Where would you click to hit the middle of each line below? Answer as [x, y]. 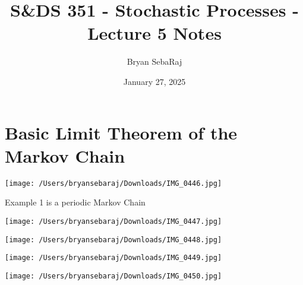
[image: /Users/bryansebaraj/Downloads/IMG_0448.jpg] [113, 240]
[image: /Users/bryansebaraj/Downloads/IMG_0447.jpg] [113, 221]
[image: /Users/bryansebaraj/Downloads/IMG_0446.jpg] [113, 183]
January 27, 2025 [154, 81]
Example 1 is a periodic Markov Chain [75, 202]
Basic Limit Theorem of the [121, 132]
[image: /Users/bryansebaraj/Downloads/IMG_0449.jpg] [113, 258]
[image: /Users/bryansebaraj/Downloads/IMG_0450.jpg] [113, 276]
